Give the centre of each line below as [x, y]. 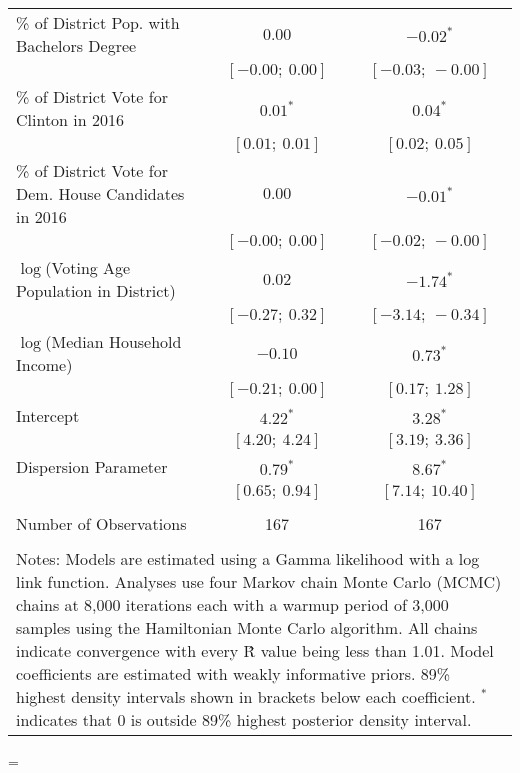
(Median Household [113, 341]
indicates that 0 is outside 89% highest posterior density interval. [244, 719]
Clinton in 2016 [70, 119]
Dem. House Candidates [100, 193]
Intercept [48, 415]
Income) [44, 364]
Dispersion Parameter [92, 466]
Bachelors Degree [76, 45]
